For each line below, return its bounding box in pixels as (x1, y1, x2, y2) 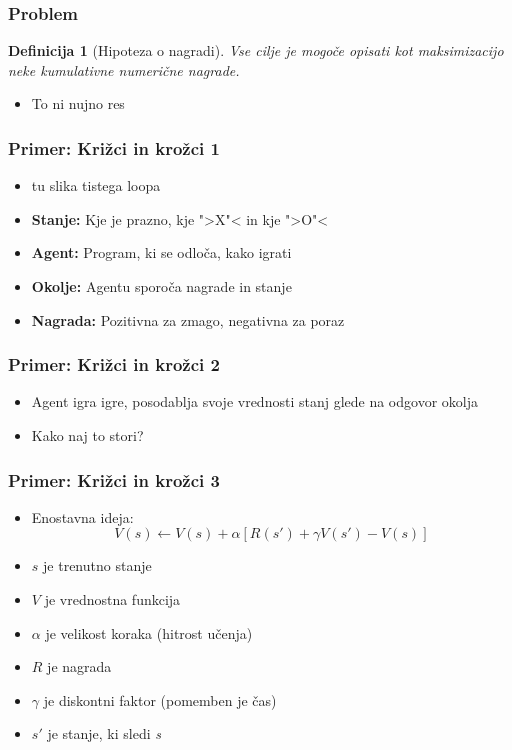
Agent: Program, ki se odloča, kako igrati (31, 242, 292, 263)
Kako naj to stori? (31, 425, 144, 445)
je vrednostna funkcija (44, 589, 181, 609)
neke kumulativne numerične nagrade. (8, 59, 240, 80)
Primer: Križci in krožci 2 (8, 352, 220, 377)
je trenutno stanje (43, 555, 152, 576)
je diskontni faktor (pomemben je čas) (43, 689, 277, 710)
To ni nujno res (31, 93, 125, 114)
